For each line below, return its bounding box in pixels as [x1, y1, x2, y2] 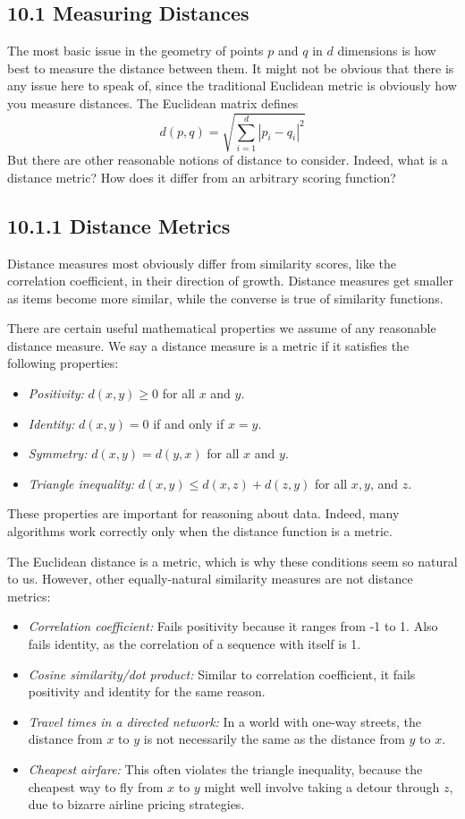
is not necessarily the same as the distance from [143, 729, 405, 748]
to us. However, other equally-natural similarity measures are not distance [7, 569, 413, 588]
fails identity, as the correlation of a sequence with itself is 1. [28, 635, 361, 653]
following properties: [7, 354, 119, 372]
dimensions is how [337, 41, 436, 60]
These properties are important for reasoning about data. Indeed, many [7, 504, 400, 523]
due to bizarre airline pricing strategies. [28, 795, 245, 814]
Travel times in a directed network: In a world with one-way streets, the [28, 712, 422, 730]
